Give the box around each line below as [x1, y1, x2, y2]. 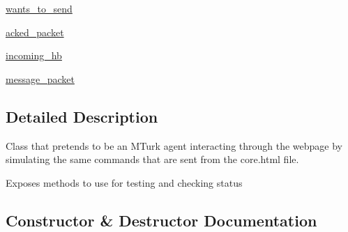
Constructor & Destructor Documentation [6, 209, 317, 231]
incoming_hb [6, 48, 62, 63]
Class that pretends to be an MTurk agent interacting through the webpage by [6, 138, 343, 153]
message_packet [6, 71, 75, 86]
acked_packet [6, 24, 64, 39]
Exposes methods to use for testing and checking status [6, 175, 243, 190]
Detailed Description [6, 105, 158, 127]
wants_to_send [6, 1, 73, 15]
